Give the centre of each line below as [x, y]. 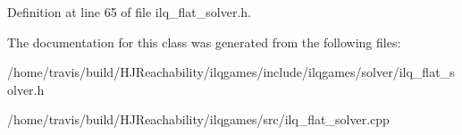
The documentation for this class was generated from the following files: [204, 42]
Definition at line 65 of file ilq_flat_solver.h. [129, 12]
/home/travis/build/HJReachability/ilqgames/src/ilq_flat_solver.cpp [198, 119]
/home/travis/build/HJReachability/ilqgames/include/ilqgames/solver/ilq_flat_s [231, 72]
